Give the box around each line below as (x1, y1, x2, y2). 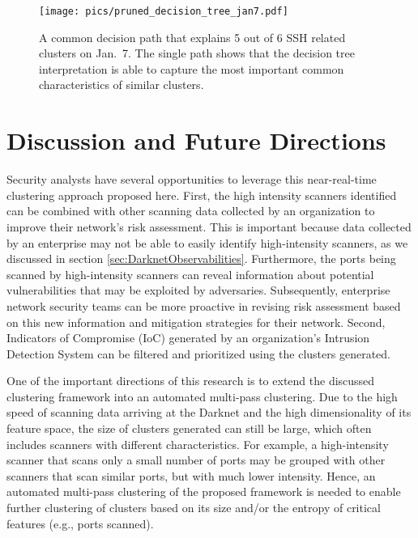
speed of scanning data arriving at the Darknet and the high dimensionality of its (6, 404, 412, 421)
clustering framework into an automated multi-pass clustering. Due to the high (6, 388, 398, 405)
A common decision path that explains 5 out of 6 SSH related (39, 28, 346, 45)
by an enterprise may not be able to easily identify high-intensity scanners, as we (6, 234, 408, 251)
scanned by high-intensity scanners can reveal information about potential (6, 265, 374, 282)
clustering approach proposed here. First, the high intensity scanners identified (6, 186, 397, 203)
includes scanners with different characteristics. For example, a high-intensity (6, 435, 389, 452)
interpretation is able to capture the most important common (39, 60, 344, 77)
